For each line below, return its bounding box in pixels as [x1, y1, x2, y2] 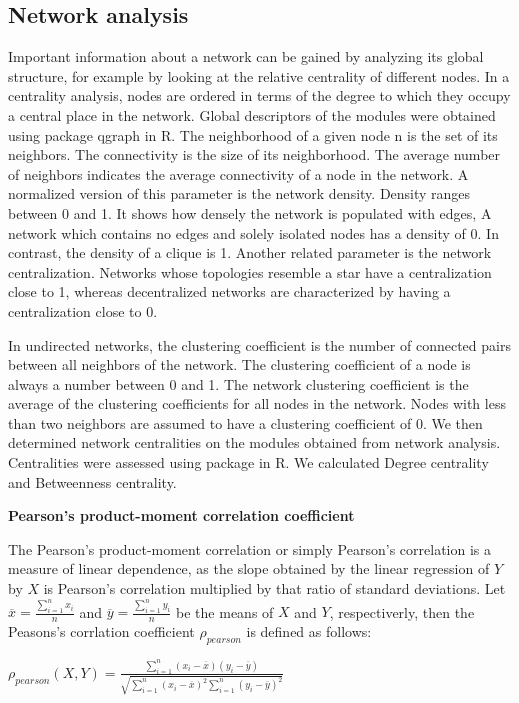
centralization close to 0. [8, 300, 158, 321]
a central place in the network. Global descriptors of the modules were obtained [8, 104, 496, 125]
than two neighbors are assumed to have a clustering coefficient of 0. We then [8, 412, 483, 433]
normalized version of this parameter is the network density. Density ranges [8, 183, 471, 204]
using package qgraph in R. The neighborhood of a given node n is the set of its [8, 124, 498, 145]
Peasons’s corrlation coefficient [8, 621, 195, 642]
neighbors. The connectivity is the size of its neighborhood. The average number [8, 144, 501, 165]
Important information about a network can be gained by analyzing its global [8, 46, 484, 67]
